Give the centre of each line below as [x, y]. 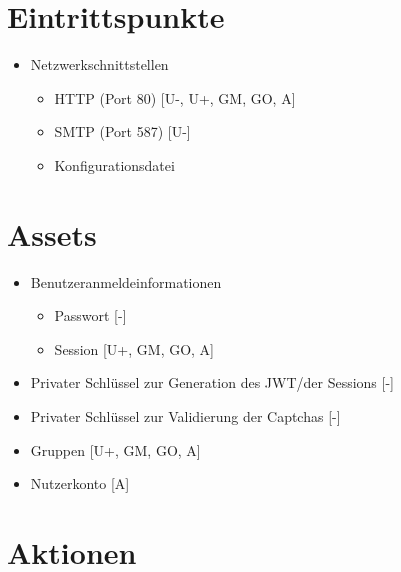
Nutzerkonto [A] [80, 483]
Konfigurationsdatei [114, 164]
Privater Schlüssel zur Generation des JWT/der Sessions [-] [212, 382]
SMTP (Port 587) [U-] [122, 131]
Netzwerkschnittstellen [99, 64]
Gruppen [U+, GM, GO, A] [115, 449]
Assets [52, 233]
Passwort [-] [90, 315]
